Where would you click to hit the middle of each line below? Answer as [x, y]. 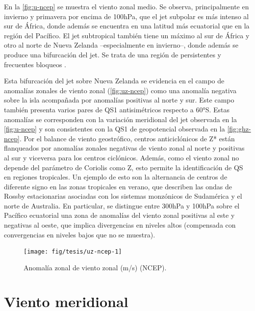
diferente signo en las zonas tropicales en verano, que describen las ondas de [118, 186]
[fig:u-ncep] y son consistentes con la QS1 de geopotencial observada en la [115, 129]
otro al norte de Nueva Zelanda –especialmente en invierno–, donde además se [121, 45]
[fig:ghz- [239, 129]
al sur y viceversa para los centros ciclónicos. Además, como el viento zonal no [122, 157]
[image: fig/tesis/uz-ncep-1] [73, 252]
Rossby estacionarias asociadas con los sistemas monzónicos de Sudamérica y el [123, 196]
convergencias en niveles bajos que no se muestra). [80, 234]
